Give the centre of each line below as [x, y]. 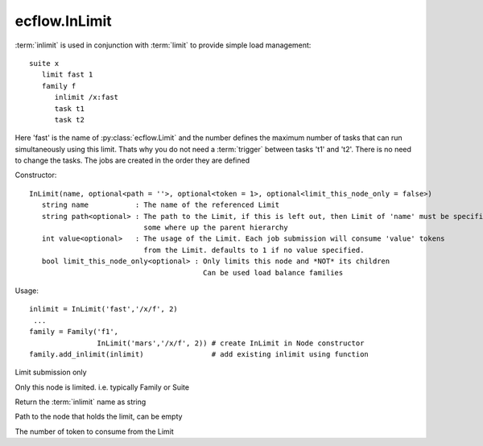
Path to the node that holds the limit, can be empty [99, 417]
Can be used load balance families [273, 273]
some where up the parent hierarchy [216, 228]
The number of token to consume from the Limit [95, 432]
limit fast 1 [67, 75]
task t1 [69, 108]
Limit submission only [51, 372]
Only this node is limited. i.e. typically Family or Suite [102, 387]
